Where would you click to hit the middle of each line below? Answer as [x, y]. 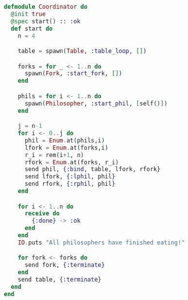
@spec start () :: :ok [46, 21]
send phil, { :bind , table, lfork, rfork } [93, 169]
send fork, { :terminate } [65, 265]
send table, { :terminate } [60, 280]
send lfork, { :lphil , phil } [70, 177]
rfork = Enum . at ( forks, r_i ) [72, 162]
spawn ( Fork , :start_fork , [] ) [73, 74]
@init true [28, 14]
